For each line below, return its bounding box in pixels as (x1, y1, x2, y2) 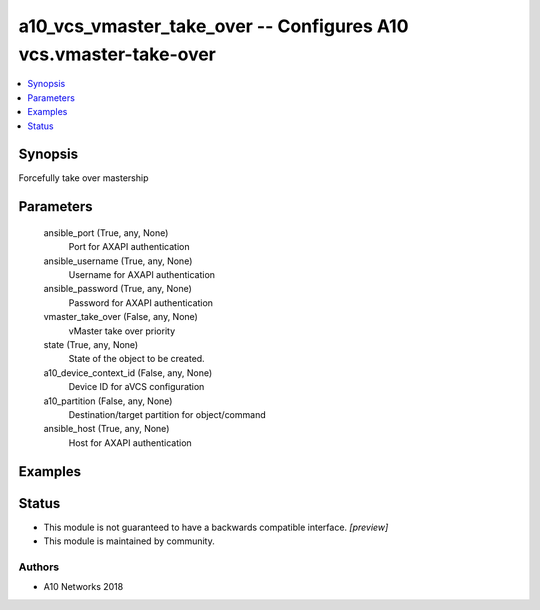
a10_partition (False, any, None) (43, 395, 173, 407)
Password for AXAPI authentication (68, 296, 214, 309)
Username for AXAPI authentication (68, 269, 215, 280)
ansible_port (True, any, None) (43, 226, 169, 239)
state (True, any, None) (43, 338, 139, 350)
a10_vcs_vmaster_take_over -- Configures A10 (18, 15, 409, 37)
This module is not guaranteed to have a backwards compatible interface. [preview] (43, 521, 389, 533)
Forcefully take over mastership (18, 172, 149, 184)
